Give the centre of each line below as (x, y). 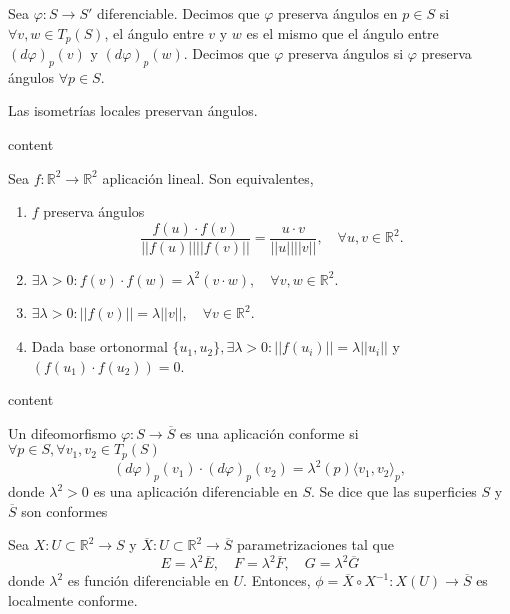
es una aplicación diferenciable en (195, 491)
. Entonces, (277, 580)
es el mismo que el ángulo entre (342, 32)
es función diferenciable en (148, 580)
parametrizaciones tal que (315, 544)
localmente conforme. (73, 600)
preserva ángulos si (346, 53)
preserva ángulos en (337, 13)
